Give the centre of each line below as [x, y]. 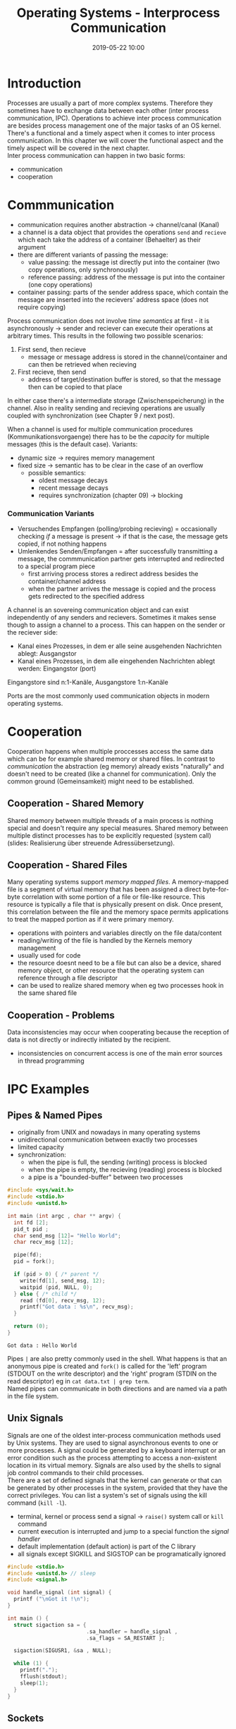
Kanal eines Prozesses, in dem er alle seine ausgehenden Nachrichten [119, 646]
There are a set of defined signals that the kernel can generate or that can [114, 1480]
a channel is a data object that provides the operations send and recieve [122, 232]
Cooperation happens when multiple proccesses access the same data [110, 751]
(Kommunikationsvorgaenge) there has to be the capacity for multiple [108, 436]
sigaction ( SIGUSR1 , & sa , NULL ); [63, 1651]
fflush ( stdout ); [44, 1677]
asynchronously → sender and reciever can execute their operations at [110, 328]
